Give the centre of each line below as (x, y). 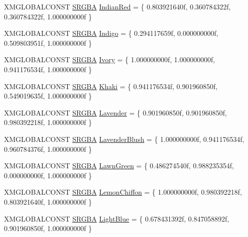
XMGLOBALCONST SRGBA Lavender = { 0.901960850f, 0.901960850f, (116, 112)
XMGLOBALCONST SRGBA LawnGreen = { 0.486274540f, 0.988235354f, (119, 166)
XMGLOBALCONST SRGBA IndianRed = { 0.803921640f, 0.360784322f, (118, 6)
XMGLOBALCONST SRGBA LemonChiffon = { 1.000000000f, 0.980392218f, (123, 192)
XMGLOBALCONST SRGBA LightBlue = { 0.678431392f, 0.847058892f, (117, 218)
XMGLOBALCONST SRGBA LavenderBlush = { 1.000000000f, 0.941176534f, (124, 139)
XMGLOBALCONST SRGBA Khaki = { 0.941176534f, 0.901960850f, (111, 86)
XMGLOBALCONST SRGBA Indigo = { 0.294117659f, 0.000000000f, (111, 33)
